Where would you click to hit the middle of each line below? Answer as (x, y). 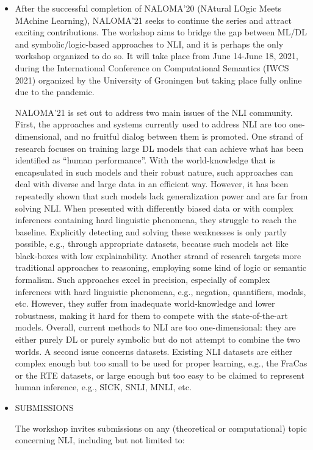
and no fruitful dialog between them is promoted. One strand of (184, 136)
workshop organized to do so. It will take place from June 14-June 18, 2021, (156, 56)
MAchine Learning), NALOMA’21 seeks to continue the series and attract (153, 20)
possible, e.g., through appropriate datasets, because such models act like (152, 244)
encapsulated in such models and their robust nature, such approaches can (154, 172)
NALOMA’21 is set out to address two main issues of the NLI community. (154, 112)
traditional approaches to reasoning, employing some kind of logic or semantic (161, 267)
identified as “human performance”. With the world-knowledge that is (145, 160)
